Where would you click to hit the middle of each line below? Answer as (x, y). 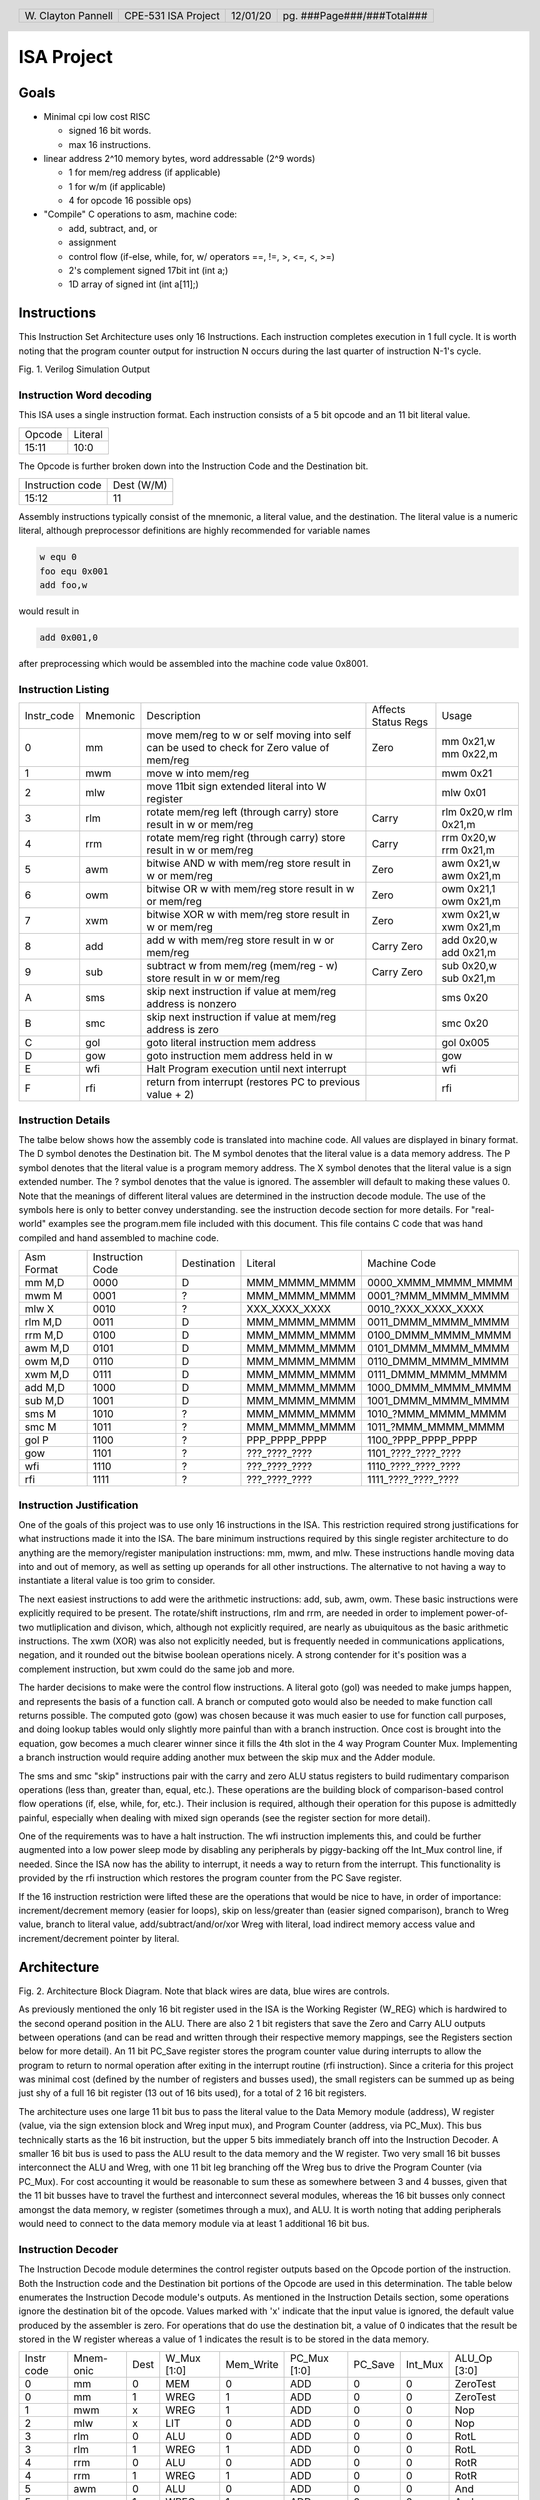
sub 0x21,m (468, 978)
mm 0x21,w (468, 742)
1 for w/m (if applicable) (117, 186)
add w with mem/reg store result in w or (240, 940)
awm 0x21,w (471, 863)
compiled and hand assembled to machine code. (119, 1237)
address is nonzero (191, 1004)
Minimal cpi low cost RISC (97, 116)
